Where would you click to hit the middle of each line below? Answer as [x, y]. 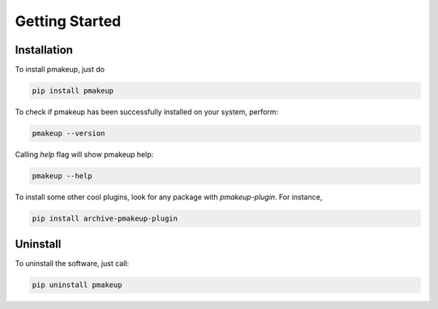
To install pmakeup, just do [60, 70]
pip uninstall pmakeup [77, 285]
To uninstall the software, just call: [72, 264]
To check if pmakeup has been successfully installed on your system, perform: [147, 112]
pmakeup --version [69, 133]
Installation [44, 50]
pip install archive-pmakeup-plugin [105, 218]
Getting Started [68, 21]
